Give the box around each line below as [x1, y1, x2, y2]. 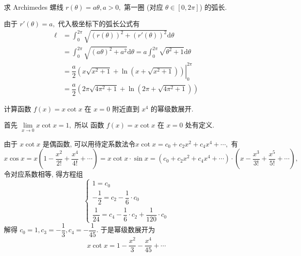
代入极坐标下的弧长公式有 [58, 18, 140, 28]
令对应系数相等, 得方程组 [4, 169, 83, 179]
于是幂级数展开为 [100, 224, 155, 235]
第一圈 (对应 [124, 2, 163, 12]
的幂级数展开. [150, 103, 194, 113]
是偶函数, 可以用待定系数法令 [42, 138, 136, 148]
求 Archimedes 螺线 [4, 2, 64, 12]
